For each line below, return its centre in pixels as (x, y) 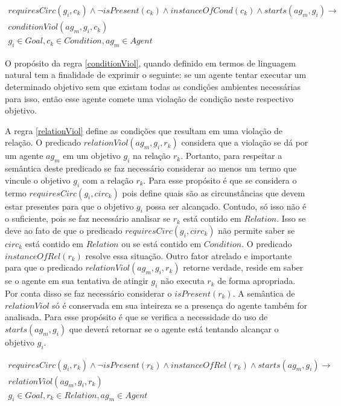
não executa (182, 281)
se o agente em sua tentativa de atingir (77, 281)
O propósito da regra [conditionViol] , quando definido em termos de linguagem (150, 63)
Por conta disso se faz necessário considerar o (88, 293)
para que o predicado (44, 267)
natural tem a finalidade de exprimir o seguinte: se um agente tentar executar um (156, 75)
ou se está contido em (161, 244)
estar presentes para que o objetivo (69, 206)
